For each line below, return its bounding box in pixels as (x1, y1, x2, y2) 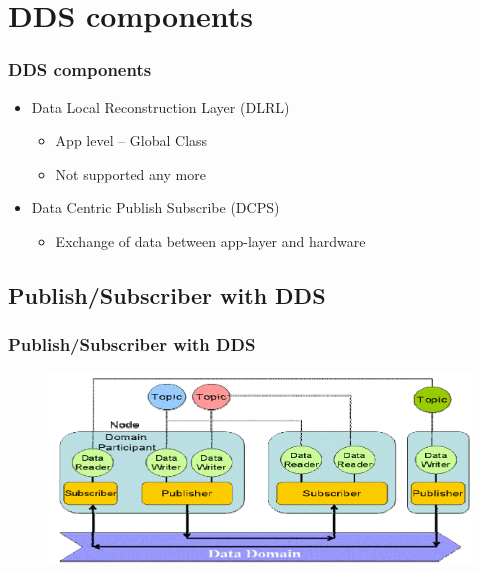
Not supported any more (55, 163, 206, 184)
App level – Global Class (55, 130, 208, 151)
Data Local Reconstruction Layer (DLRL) (31, 96, 290, 117)
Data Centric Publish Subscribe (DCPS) (31, 197, 280, 218)
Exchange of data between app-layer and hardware (55, 230, 366, 251)
